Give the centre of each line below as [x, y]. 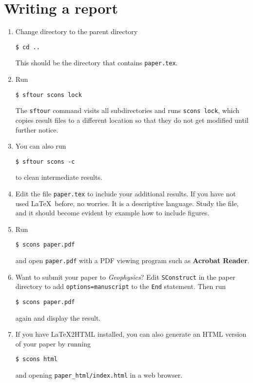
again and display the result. [58, 317]
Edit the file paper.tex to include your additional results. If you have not [126, 193]
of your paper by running [53, 343]
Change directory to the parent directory [77, 31]
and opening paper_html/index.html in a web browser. [99, 375]
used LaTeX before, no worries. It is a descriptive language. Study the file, [127, 203]
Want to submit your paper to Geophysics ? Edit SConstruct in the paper [125, 277]
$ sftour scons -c [45, 162]
